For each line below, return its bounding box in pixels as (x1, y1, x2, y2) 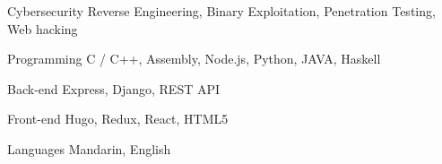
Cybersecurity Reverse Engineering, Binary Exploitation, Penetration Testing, (7, 2, 436, 20)
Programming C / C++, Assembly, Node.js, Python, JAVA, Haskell (7, 49, 381, 68)
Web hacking (7, 19, 78, 38)
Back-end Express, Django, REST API (7, 79, 221, 98)
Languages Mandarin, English (7, 139, 171, 158)
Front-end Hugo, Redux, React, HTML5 (7, 109, 229, 128)
